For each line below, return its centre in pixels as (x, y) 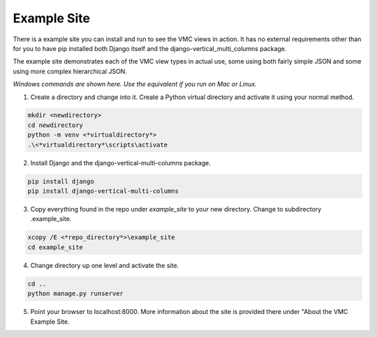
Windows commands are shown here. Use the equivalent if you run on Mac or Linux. (135, 84)
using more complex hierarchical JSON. (70, 71)
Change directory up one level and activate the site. (105, 265)
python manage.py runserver (75, 294)
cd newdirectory (56, 125)
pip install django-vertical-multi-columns (103, 191)
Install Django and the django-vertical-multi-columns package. (120, 163)
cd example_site (56, 247)
